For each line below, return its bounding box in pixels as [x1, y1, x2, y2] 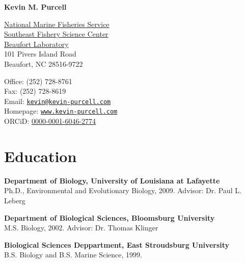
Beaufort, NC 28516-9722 [4, 58, 83, 69]
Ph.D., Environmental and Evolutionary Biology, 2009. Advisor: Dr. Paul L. [4, 185, 241, 196]
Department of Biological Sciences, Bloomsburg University [4, 212, 215, 223]
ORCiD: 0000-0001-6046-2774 [4, 116, 96, 126]
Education [4, 145, 77, 166]
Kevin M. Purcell [4, 2, 67, 12]
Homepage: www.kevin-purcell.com [4, 106, 118, 116]
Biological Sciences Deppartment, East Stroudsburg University [4, 239, 230, 250]
